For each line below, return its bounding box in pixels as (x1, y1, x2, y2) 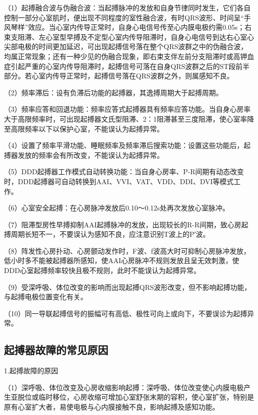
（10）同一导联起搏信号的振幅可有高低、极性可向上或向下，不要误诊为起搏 (4, 308, 247, 318)
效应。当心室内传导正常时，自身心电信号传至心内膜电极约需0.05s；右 (28, 22, 252, 32)
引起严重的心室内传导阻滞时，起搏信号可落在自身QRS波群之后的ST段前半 (10, 61, 250, 71)
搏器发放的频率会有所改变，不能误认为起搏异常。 (4, 149, 164, 160)
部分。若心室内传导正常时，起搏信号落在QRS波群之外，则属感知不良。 (4, 70, 234, 81)
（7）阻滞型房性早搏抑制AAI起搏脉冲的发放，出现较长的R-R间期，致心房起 (4, 219, 249, 229)
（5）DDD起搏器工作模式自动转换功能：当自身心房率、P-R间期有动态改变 (4, 166, 244, 177)
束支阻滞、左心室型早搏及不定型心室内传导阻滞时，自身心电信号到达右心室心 (4, 31, 254, 42)
